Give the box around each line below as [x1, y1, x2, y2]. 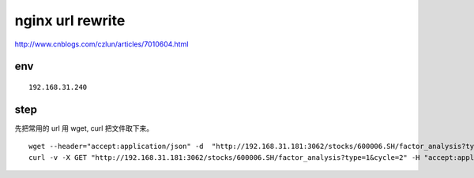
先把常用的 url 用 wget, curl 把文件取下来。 [14, 123, 154, 133]
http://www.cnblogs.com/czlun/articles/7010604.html [14, 39, 189, 49]
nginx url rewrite [14, 12, 126, 29]
